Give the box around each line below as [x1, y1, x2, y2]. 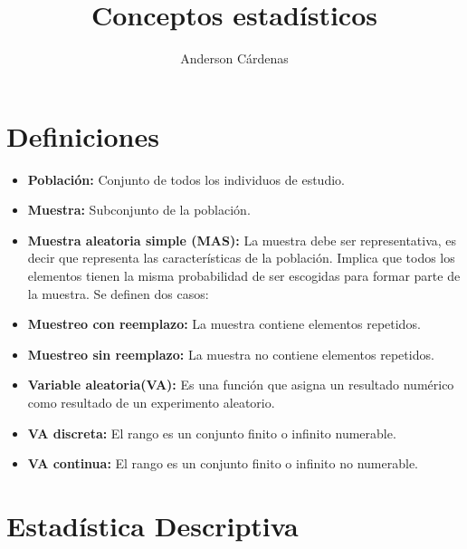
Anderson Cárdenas [180, 49, 289, 68]
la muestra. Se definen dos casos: [27, 284, 209, 303]
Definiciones [6, 117, 159, 154]
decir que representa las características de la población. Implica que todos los [27, 248, 455, 267]
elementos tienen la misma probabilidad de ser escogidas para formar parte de [27, 266, 461, 285]
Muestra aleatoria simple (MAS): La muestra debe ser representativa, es [27, 230, 457, 249]
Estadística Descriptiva [6, 506, 299, 544]
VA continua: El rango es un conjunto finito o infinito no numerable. [27, 454, 418, 473]
